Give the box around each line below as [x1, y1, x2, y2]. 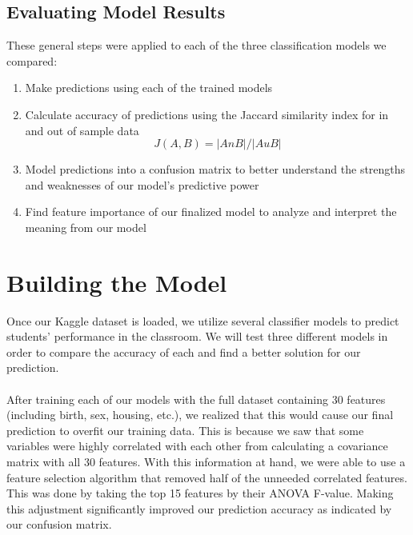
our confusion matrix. [6, 516, 112, 533]
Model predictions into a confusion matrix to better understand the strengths [25, 161, 406, 178]
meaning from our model [25, 218, 146, 235]
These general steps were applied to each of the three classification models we [6, 37, 387, 54]
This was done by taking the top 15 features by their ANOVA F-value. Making [6, 485, 394, 501]
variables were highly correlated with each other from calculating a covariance [6, 437, 388, 454]
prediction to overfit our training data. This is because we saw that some [6, 421, 364, 438]
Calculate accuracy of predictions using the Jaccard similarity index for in [25, 106, 389, 122]
